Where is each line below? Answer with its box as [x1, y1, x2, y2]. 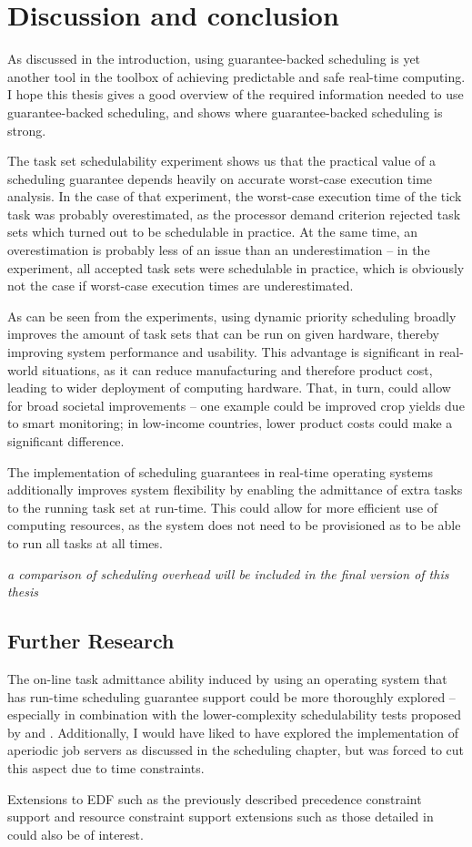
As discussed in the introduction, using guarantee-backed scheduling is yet [7, 49, 421, 68]
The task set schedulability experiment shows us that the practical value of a [7, 151, 437, 170]
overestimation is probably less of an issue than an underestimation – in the [7, 240, 430, 260]
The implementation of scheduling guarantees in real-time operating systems [7, 462, 433, 481]
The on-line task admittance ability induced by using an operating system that [7, 668, 447, 688]
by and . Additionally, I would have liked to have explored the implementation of [7, 722, 458, 741]
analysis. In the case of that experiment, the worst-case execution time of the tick [7, 187, 462, 206]
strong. [7, 120, 46, 139]
